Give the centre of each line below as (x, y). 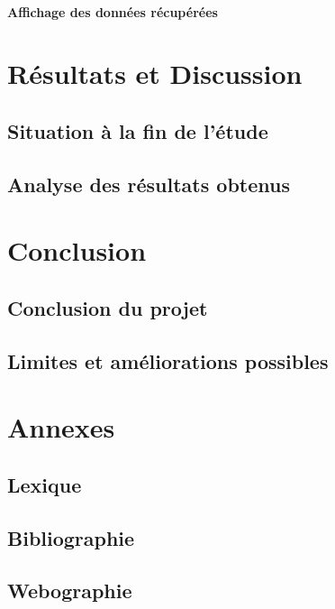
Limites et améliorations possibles (168, 360)
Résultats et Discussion (155, 74)
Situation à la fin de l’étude (138, 130)
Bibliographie (71, 537)
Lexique (45, 484)
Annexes (61, 427)
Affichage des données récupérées (113, 11)
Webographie (70, 591)
